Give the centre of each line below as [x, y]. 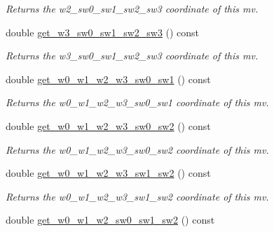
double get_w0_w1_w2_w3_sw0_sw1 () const [108, 79]
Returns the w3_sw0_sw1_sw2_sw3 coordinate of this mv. [132, 56]
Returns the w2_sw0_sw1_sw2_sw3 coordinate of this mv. [132, 8]
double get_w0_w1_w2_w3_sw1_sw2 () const [108, 173]
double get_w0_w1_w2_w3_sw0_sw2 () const [108, 125]
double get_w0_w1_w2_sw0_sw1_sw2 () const [110, 220]
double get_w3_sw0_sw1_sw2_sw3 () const [103, 32]
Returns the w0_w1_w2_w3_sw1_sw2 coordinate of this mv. [137, 196]
